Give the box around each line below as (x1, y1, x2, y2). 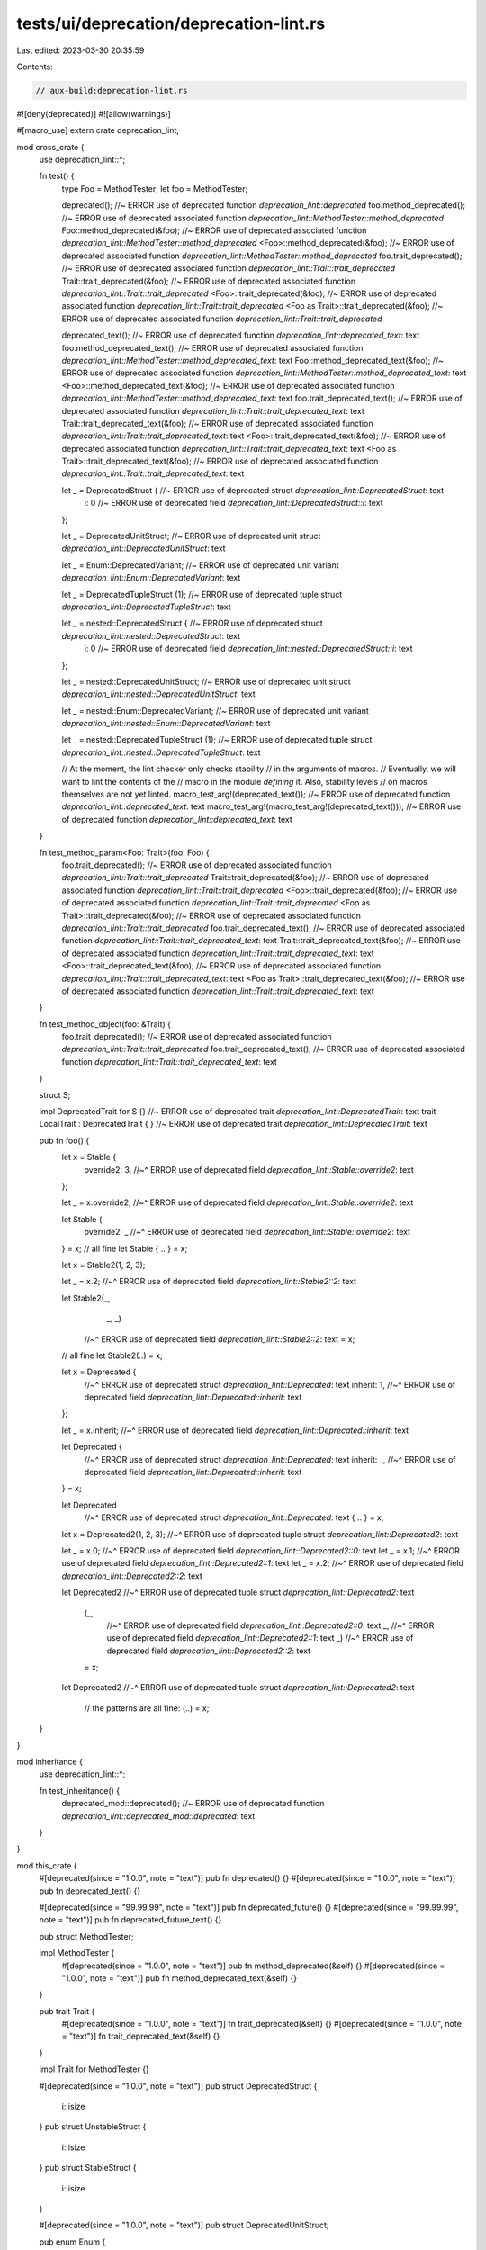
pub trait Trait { (39, 2005, 95, 2016)
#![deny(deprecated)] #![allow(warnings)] (16, 108, 171, 119)
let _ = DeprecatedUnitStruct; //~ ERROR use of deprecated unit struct (61, 531, 321, 542)
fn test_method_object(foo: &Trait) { (39, 1018, 171, 1030)
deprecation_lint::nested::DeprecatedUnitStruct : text (61, 688, 256, 699)
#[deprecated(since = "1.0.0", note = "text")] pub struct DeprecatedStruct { (39, 2080, 318, 2092)
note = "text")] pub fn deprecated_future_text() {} (39, 1914, 222, 1925)
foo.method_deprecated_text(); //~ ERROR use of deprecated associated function (61, 342, 364, 353)
